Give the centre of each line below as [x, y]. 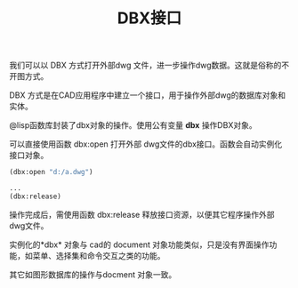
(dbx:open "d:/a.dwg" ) [51, 172]
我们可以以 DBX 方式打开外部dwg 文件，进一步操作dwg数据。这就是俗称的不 [149, 65]
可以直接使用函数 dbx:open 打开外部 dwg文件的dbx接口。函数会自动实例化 [146, 144]
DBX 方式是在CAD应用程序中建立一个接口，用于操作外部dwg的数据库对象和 [148, 95]
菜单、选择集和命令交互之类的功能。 [99, 255]
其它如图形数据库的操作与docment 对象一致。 [93, 274]
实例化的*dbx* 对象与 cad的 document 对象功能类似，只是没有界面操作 [139, 244]
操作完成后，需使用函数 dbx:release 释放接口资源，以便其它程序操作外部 [142, 214]
